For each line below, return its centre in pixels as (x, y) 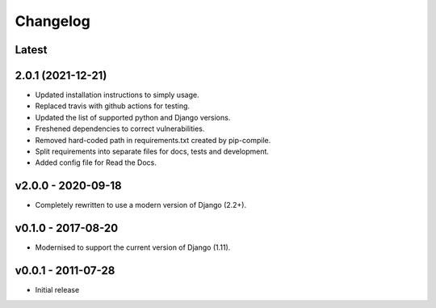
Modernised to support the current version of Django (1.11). (133, 247)
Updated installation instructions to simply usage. (117, 95)
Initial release (57, 290)
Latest (31, 50)
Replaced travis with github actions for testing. (112, 106)
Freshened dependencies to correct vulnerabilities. (120, 129)
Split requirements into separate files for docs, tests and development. (152, 152)
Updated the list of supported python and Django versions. (133, 117)
